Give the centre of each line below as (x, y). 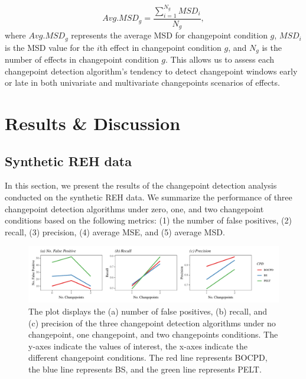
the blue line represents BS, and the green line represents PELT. (145, 369)
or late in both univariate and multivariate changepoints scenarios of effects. (142, 82)
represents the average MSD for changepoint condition (169, 35)
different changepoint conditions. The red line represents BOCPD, (148, 357)
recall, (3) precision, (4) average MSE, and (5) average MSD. (115, 231)
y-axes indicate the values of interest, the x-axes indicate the (138, 346)
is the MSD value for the (50, 47)
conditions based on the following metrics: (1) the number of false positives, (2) (148, 220)
